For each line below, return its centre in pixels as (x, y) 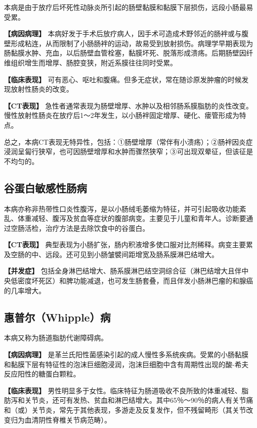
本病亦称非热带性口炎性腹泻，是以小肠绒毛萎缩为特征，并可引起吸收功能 (122, 208)
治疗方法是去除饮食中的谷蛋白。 (97, 228)
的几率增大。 (25, 290)
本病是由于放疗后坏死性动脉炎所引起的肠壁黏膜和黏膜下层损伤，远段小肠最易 (128, 7)
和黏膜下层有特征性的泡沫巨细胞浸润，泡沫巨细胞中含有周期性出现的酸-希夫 (126, 364)
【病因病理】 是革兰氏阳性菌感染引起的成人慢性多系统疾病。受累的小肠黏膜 (126, 354)
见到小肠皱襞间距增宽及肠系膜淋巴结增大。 (149, 254)
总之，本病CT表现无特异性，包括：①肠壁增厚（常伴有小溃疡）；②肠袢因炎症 (128, 141)
